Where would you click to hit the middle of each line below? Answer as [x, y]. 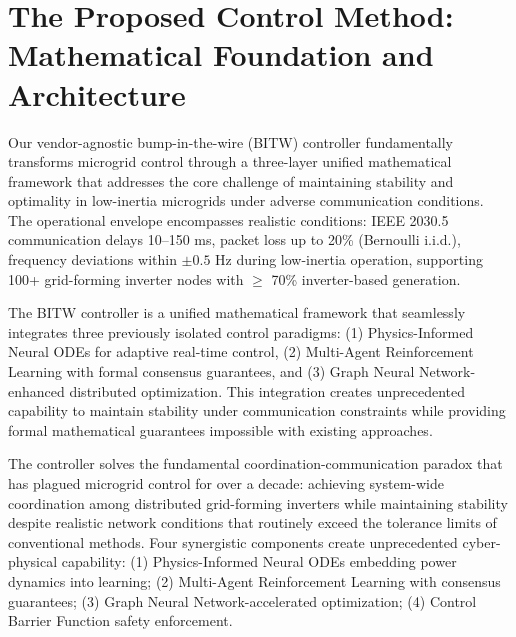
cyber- [481, 541]
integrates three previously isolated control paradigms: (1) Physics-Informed [241, 331]
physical [33, 561]
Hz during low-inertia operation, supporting [349, 259]
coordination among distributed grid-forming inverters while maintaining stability [258, 502]
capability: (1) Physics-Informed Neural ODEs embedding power [259, 561]
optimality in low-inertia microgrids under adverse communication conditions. [246, 200]
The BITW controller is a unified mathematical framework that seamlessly [237, 312]
